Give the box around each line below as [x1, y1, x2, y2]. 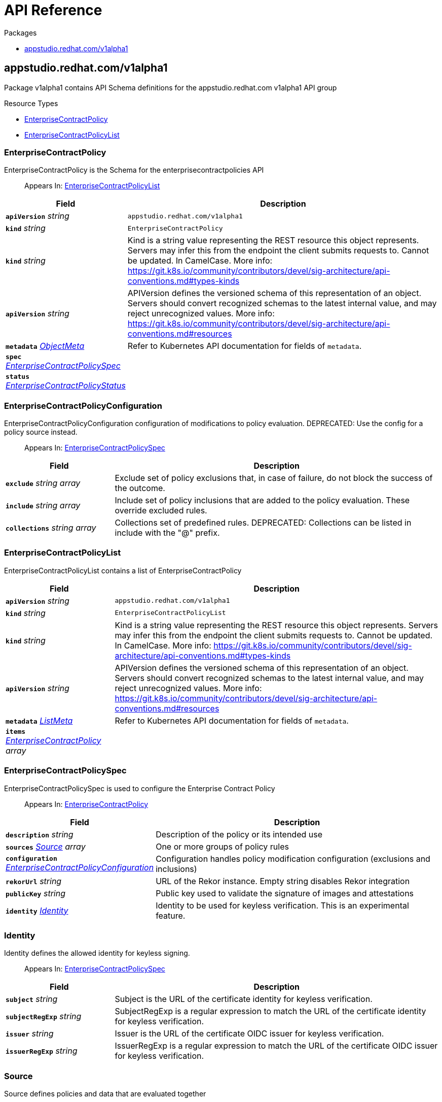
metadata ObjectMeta [6, 341, 85, 351]
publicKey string [6, 888, 65, 898]
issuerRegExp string [6, 1046, 78, 1056]
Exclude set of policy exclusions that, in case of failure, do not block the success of [115, 473, 433, 483]
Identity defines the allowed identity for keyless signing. [4, 949, 190, 958]
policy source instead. [4, 428, 78, 437]
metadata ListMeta [6, 715, 73, 726]
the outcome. [115, 483, 165, 494]
